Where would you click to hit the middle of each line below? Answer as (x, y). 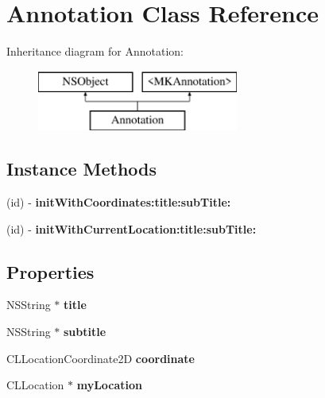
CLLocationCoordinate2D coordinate (101, 358)
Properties (50, 271)
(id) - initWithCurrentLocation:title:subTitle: (132, 228)
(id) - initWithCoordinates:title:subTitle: (119, 202)
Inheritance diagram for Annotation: (95, 51)
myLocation (110, 385)
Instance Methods (81, 169)
